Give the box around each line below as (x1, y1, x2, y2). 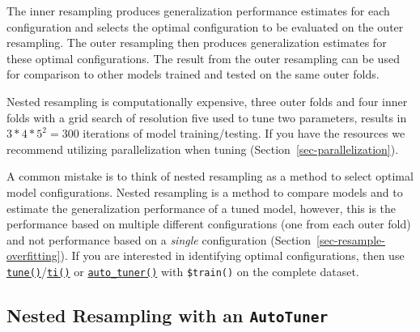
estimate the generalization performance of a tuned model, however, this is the (6, 199, 397, 216)
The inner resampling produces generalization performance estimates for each (6, 2, 390, 19)
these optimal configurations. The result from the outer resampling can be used (6, 49, 400, 66)
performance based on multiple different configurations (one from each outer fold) (6, 215, 411, 232)
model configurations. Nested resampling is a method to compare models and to (6, 183, 403, 200)
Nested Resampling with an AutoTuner (6, 302, 329, 327)
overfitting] (6, 247, 61, 264)
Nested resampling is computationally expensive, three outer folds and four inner (6, 92, 408, 109)
